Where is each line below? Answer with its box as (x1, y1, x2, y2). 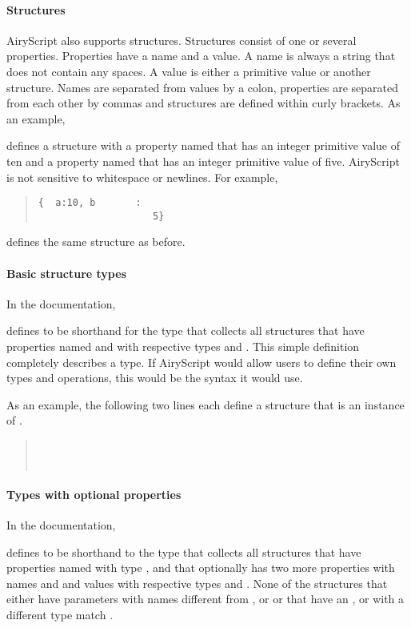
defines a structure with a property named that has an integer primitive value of (6, 137, 401, 154)
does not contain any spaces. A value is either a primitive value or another (6, 62, 371, 79)
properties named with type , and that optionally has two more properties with (6, 559, 395, 576)
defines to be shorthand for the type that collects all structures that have (6, 322, 365, 339)
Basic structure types (6, 264, 126, 281)
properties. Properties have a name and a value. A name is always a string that (6, 47, 396, 64)
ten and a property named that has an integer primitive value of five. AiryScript (6, 152, 400, 169)
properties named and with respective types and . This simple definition (6, 338, 360, 355)
